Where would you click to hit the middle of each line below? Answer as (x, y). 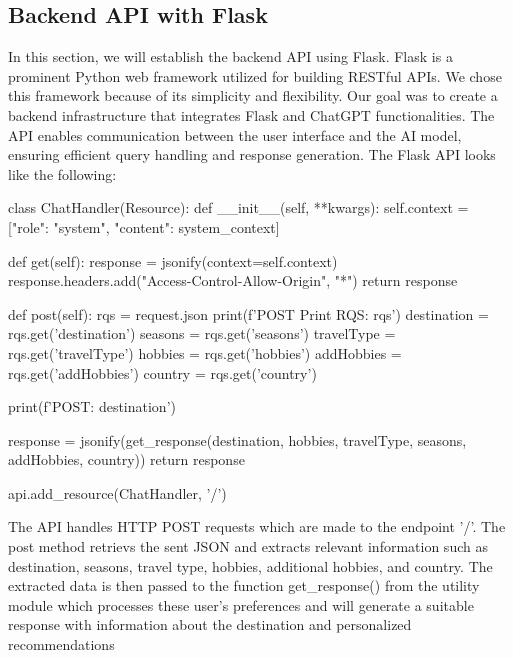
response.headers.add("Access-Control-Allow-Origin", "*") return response (233, 280)
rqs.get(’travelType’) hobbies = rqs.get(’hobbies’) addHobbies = (205, 352)
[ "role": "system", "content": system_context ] (144, 226)
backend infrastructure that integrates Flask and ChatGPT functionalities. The (251, 114)
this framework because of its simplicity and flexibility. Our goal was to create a (253, 95)
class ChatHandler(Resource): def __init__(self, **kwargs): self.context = (238, 207)
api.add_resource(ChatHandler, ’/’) (117, 492)
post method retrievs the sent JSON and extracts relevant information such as (248, 546)
